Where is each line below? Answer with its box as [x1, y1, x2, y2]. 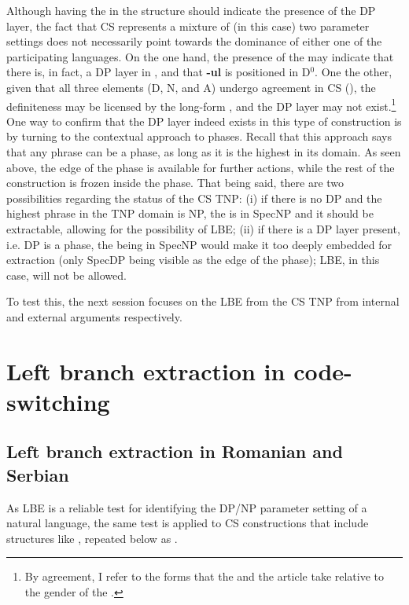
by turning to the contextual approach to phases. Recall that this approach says [6, 128, 392, 145]
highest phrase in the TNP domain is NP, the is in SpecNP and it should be [6, 205, 374, 222]
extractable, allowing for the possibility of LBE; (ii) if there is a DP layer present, [6, 220, 400, 236]
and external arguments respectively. [6, 308, 182, 324]
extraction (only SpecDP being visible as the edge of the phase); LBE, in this [6, 251, 380, 268]
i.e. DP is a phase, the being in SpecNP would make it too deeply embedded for [6, 236, 392, 252]
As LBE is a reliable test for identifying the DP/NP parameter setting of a [6, 499, 367, 515]
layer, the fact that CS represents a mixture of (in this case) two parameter [6, 17, 370, 34]
